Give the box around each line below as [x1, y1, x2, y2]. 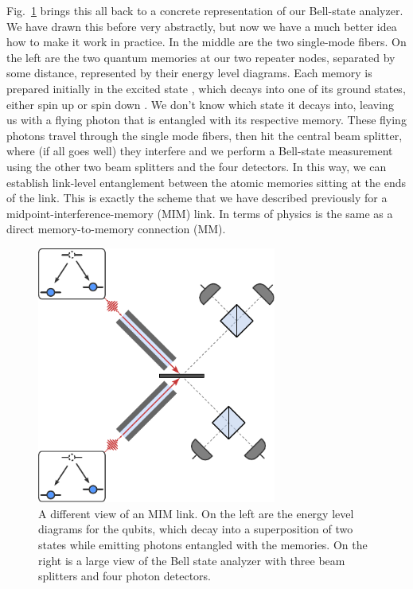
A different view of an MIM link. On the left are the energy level [38, 505, 354, 521]
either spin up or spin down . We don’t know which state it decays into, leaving [6, 96, 394, 112]
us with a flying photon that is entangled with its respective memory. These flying [6, 111, 407, 128]
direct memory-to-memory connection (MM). [6, 220, 226, 237]
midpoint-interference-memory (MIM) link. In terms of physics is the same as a [6, 205, 393, 221]
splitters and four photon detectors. [38, 568, 211, 584]
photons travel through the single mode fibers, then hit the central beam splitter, [6, 127, 403, 143]
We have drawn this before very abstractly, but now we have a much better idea [6, 18, 397, 34]
